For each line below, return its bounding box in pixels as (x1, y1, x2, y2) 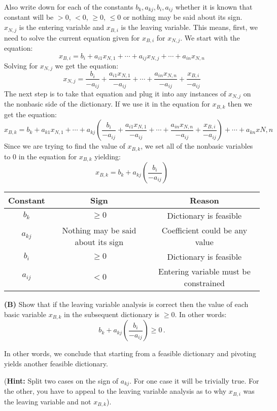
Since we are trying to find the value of (4, 141, 125, 151)
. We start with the (180, 32, 240, 43)
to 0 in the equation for (4, 151, 77, 161)
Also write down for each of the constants (4, 2, 133, 12)
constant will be (4, 12, 54, 22)
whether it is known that (175, 2, 253, 12)
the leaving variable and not (4, 396, 91, 406)
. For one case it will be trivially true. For (129, 375, 259, 386)
